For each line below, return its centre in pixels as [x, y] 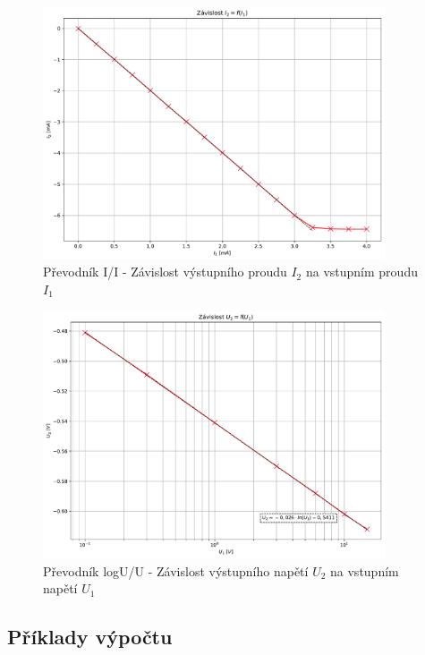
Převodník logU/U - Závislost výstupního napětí [176, 570]
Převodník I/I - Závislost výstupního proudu [165, 272]
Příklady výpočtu [90, 637]
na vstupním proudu [361, 272]
